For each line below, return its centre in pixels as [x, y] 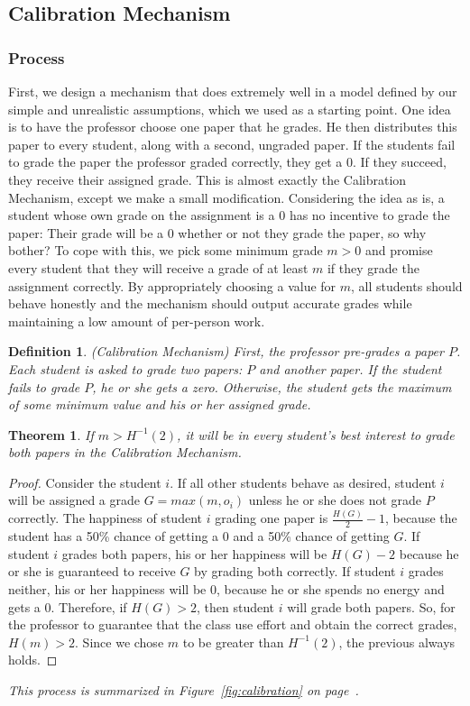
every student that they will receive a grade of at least [158, 267]
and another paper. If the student [350, 368]
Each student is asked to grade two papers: [125, 368]
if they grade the [373, 267]
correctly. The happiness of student [105, 518]
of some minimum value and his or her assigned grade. [160, 404]
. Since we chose [120, 642]
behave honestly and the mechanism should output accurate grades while [210, 303]
